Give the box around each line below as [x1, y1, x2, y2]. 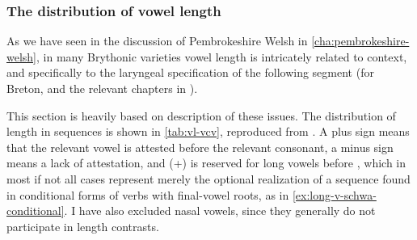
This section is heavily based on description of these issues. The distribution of [6, 107, 396, 124]
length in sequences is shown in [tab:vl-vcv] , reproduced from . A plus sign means [6, 123, 410, 140]
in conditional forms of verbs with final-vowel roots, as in [6, 186, 289, 203]
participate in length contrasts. [6, 217, 159, 234]
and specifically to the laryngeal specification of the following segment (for [6, 64, 374, 81]
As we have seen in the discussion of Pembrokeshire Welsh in [6, 32, 308, 49]
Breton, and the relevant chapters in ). [6, 80, 198, 96]
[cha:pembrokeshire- [311, 32, 410, 49]
